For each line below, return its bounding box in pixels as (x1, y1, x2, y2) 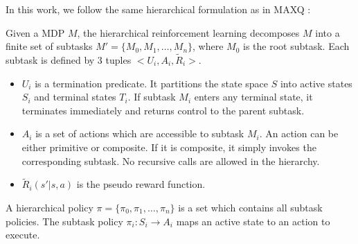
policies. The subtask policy (6, 214, 123, 228)
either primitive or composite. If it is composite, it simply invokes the (21, 139, 316, 154)
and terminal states (34, 89, 116, 104)
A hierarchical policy (6, 200, 93, 214)
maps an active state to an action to (176, 214, 330, 228)
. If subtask (127, 89, 176, 104)
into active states (280, 76, 352, 90)
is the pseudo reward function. (76, 177, 206, 191)
